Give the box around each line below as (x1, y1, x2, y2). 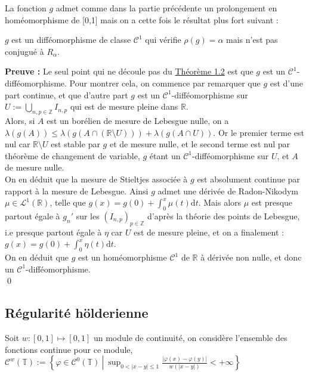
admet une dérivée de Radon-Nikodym (157, 184, 298, 197)
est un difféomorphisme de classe (11, 33, 131, 46)
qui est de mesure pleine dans (70, 100, 178, 113)
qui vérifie (145, 33, 181, 46)
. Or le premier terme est (213, 126, 304, 138)
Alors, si (5, 114, 35, 126)
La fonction (5, 2, 47, 14)
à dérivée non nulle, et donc (200, 251, 302, 264)
